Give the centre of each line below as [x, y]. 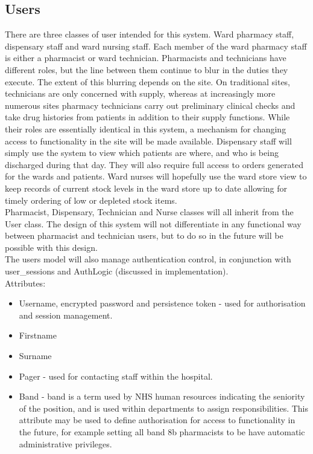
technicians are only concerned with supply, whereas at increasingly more [140, 93]
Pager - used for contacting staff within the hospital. [116, 376]
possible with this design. [51, 247]
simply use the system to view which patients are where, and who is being [142, 153]
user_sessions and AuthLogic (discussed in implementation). [117, 271]
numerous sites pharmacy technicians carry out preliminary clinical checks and [150, 105]
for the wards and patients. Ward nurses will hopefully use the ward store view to [156, 176]
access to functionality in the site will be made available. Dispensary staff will [148, 141]
